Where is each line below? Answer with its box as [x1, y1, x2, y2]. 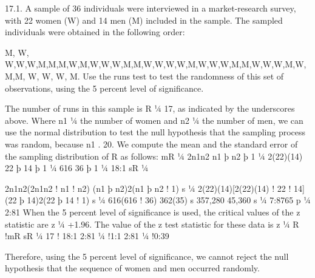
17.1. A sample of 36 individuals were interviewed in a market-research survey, [5, 2, 296, 14]
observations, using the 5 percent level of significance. [5, 81, 204, 94]
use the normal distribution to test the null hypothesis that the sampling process [5, 126, 306, 138]
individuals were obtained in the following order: [5, 25, 185, 38]
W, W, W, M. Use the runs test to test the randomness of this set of [28, 69, 284, 82]
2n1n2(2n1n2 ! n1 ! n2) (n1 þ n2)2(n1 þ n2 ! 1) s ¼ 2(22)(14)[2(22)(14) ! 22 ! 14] [5, 181, 305, 194]
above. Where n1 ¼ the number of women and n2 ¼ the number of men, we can [5, 114, 303, 126]
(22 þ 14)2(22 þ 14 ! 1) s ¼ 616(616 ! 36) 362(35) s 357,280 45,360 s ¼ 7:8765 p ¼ [5, 194, 311, 206]
